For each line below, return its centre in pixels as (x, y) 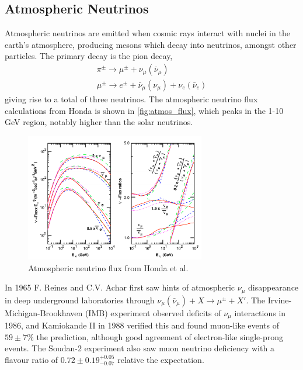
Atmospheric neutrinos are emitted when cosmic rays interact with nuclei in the (147, 33)
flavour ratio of (32, 359)
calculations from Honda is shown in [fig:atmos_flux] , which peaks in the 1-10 (144, 110)
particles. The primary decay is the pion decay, (89, 56)
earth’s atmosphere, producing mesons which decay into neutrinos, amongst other (151, 44)
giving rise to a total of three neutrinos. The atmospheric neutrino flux (131, 99)
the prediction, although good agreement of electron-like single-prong (160, 336)
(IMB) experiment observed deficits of (153, 312)
